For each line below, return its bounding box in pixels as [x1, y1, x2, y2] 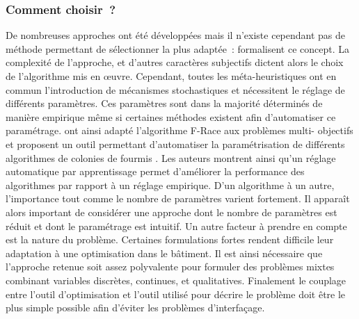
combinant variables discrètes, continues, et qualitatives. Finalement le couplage [6, 272, 346, 287]
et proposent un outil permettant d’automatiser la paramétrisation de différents [6, 136, 345, 151]
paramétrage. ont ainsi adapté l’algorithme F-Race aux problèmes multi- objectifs [6, 123, 353, 138]
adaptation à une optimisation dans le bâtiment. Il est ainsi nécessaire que [6, 245, 323, 260]
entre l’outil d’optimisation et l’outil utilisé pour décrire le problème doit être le [6, 286, 346, 301]
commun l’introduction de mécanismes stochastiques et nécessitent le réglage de [6, 82, 345, 97]
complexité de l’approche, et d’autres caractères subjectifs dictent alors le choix [6, 55, 344, 69]
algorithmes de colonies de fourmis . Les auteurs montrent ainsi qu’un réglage [6, 150, 336, 165]
